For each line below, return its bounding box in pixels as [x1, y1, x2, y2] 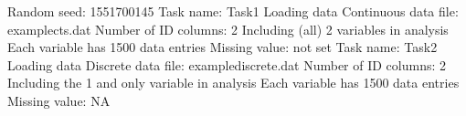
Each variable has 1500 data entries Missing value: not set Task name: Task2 [7, 37, 438, 57]
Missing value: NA [7, 90, 111, 110]
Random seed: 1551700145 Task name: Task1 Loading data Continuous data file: [7, 2, 459, 20]
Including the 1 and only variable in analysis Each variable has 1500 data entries [7, 73, 460, 92]
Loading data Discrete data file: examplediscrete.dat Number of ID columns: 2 [7, 55, 447, 74]
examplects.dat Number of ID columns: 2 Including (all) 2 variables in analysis [7, 19, 449, 38]
